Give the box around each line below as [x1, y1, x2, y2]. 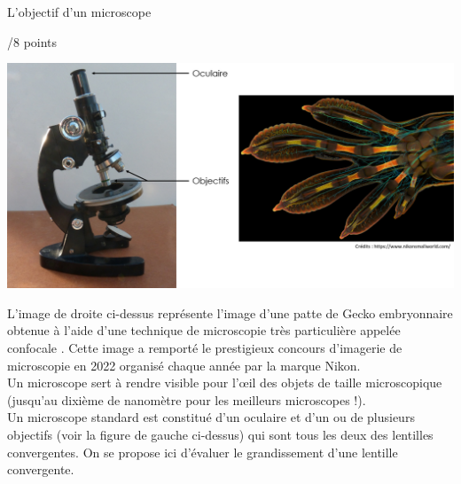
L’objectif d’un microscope [7, 3, 152, 20]
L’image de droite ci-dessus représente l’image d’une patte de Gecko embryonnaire [7, 303, 453, 322]
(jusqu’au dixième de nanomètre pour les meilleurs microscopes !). [7, 390, 366, 409]
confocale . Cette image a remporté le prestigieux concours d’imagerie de [7, 338, 402, 356]
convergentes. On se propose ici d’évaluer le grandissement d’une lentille [7, 442, 398, 461]
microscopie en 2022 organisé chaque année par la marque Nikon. [7, 355, 361, 374]
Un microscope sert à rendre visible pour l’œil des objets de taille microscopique [7, 373, 442, 392]
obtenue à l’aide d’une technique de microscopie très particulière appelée [7, 321, 401, 340]
